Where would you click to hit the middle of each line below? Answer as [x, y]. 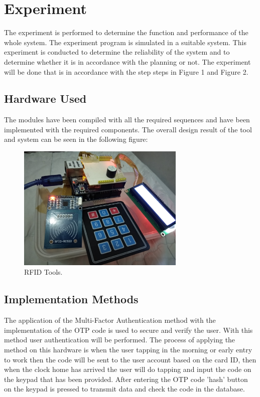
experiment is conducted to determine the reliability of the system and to [117, 52]
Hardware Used [45, 98]
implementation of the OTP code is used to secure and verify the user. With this [128, 330]
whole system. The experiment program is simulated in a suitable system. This [125, 42]
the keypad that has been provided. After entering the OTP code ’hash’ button [126, 379]
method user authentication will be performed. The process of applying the [120, 340]
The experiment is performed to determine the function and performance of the [126, 32]
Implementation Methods [71, 299]
